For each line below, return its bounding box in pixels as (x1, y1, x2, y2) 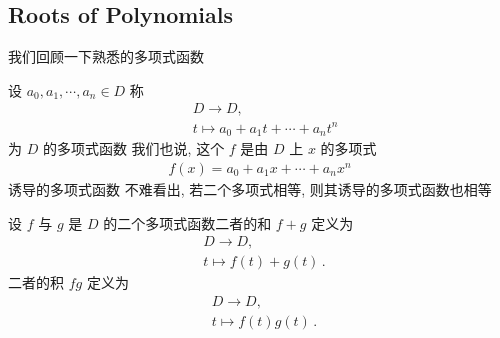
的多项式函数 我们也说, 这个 (42, 138, 225, 159)
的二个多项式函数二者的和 (103, 212, 272, 233)
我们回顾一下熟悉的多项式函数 (8, 46, 204, 67)
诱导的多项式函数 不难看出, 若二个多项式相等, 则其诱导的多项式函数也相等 (8, 179, 492, 200)
